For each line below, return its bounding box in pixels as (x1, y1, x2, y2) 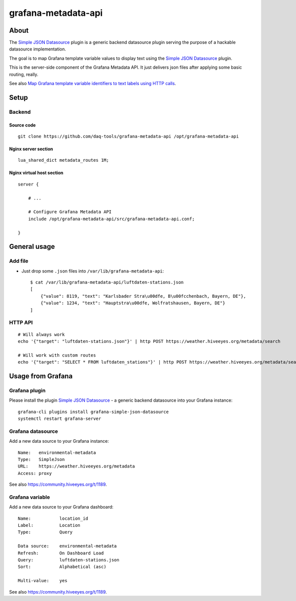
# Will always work (18, 331, 65, 337)
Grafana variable (9, 494, 50, 501)
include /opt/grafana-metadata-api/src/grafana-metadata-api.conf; (28, 216, 195, 222)
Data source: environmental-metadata (18, 543, 117, 549)
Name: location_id (18, 515, 88, 521)
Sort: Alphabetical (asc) (18, 564, 107, 570)
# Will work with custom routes (18, 352, 96, 358)
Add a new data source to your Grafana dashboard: (9, 504, 113, 510)
